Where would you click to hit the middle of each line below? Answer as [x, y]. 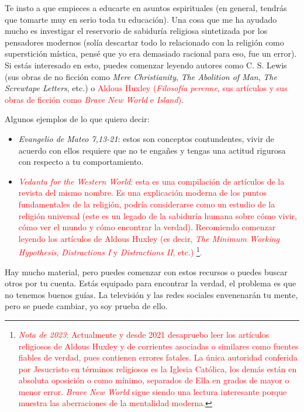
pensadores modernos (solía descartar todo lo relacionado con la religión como [144, 42]
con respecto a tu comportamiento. [81, 162]
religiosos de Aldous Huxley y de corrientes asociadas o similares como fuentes [158, 346]
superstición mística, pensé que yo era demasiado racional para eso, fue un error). [151, 53]
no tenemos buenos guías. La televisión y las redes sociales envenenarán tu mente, [151, 294]
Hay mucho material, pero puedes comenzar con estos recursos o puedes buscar [146, 271]
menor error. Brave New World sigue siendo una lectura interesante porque [153, 391]
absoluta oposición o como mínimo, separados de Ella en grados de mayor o [154, 380]
